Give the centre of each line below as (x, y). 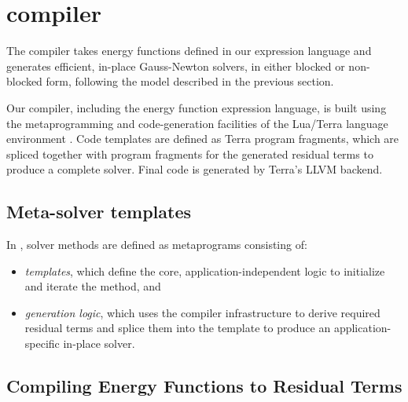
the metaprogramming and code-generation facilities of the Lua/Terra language (197, 123)
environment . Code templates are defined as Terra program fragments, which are (203, 139)
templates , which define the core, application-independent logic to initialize (205, 270)
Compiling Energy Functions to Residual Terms (204, 386)
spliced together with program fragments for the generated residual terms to (190, 153)
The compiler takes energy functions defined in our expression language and (189, 51)
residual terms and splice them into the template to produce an (178, 328)
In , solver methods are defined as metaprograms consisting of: (157, 245)
